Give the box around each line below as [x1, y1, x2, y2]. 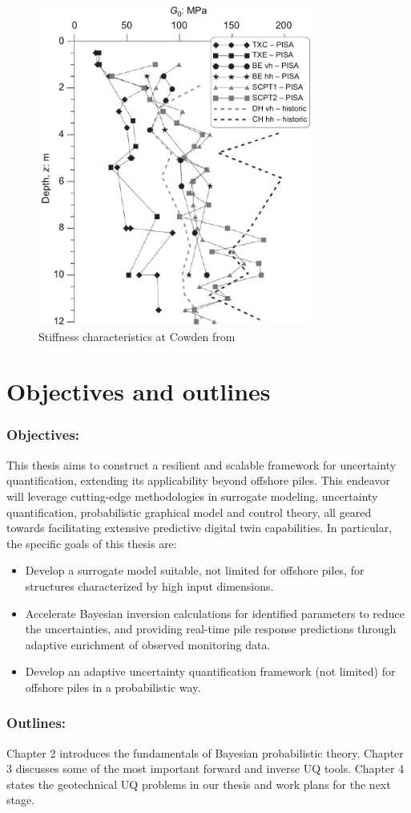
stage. [6, 791, 35, 808]
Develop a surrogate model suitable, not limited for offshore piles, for [25, 562, 365, 579]
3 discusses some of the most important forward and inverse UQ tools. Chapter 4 [6, 760, 405, 777]
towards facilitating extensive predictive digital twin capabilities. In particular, [6, 519, 393, 536]
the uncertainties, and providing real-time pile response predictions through [25, 620, 397, 637]
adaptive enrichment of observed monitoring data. [25, 636, 271, 652]
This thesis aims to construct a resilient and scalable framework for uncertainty [6, 456, 397, 473]
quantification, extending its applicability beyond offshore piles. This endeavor [6, 472, 390, 489]
